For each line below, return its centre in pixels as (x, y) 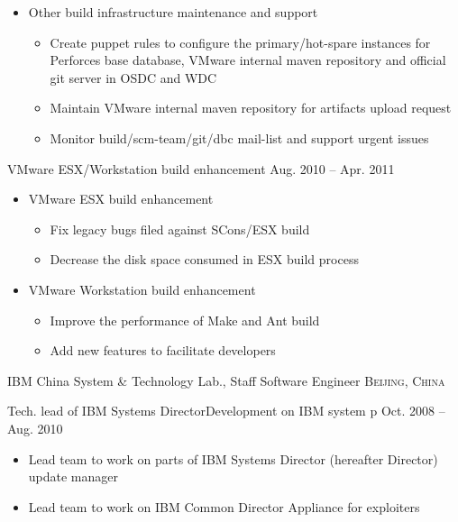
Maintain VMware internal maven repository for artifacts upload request (251, 108)
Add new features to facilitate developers (163, 350)
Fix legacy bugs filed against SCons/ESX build (180, 229)
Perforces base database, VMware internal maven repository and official (248, 60)
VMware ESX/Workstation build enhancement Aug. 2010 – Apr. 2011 (201, 168)
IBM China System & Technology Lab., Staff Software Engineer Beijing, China (226, 380)
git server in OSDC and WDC (133, 77)
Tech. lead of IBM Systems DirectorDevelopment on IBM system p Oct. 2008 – (226, 411)
